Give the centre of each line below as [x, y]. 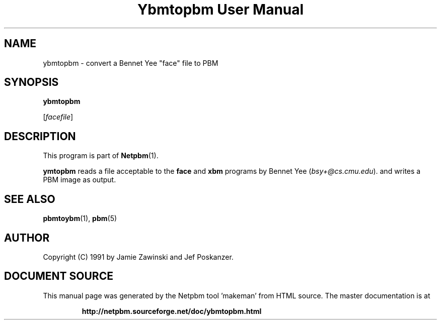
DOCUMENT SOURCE [59, 276]
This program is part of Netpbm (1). [101, 156]
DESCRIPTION [40, 136]
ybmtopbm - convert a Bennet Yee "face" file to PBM [131, 63]
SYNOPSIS [31, 82]
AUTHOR [27, 238]
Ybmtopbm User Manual [220, 10]
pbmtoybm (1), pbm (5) [80, 219]
